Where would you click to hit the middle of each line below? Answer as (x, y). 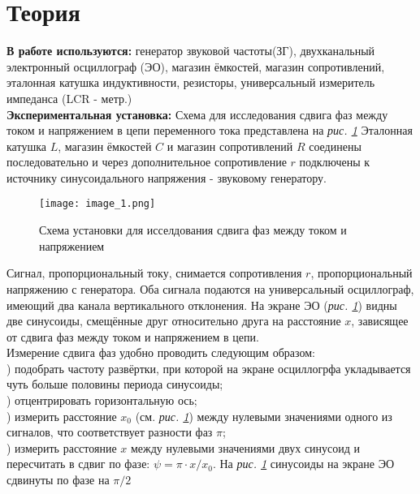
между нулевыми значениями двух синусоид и (245, 447)
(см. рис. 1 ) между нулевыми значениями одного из (264, 416)
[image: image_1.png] (97, 204)
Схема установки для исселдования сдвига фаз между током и (193, 230)
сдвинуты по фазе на (58, 480)
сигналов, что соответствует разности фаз (110, 432)
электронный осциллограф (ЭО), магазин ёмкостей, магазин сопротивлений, (196, 66)
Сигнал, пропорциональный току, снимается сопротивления (154, 273)
